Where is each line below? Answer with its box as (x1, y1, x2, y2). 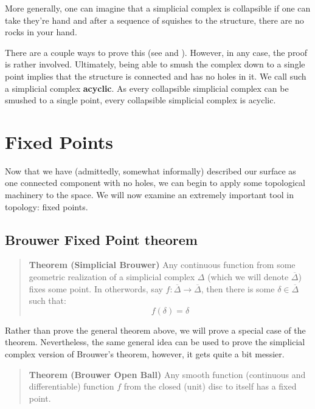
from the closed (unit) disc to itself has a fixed (123, 380, 297, 393)
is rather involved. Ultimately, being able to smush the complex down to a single (5, 58, 305, 70)
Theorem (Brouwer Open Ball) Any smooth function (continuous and (29, 368, 306, 380)
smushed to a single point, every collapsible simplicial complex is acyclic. (5, 94, 276, 106)
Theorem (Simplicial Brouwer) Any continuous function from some (29, 258, 296, 271)
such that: (29, 294, 66, 307)
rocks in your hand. (5, 26, 77, 38)
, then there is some (201, 282, 275, 295)
